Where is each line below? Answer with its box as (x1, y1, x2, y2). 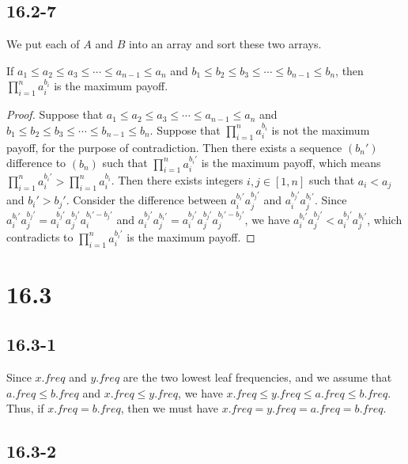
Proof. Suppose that (6, 106, 104, 123)
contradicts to (6, 229, 74, 245)
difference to (6, 154, 66, 171)
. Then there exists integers (111, 172, 244, 188)
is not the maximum (271, 121, 370, 138)
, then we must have (120, 400, 218, 416)
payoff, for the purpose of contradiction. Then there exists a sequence (6, 139, 342, 155)
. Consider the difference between (66, 192, 227, 208)
